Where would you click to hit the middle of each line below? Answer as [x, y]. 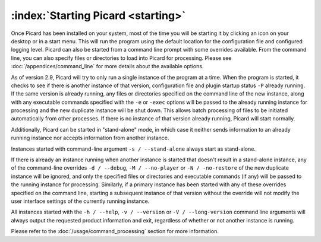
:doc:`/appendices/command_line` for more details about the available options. [107, 66]
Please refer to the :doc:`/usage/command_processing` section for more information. [115, 231]
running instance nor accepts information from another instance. [90, 138]
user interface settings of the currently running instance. [80, 201]
